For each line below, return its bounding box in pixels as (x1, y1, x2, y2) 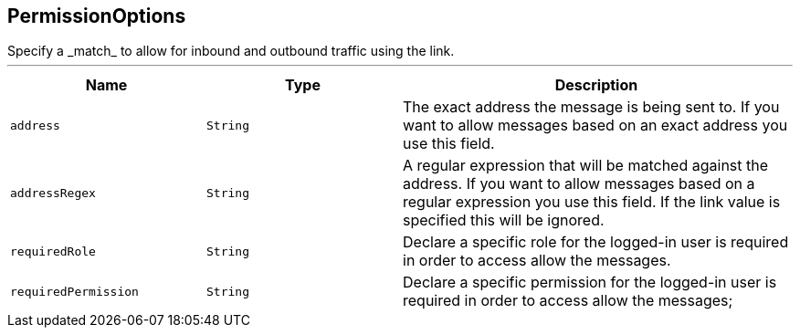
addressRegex (10, 185, 96, 200)
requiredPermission (10, 284, 139, 298)
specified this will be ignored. (403, 211, 605, 230)
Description (554, 76, 638, 95)
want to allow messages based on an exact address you (403, 116, 788, 135)
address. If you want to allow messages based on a (403, 174, 755, 194)
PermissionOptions (7, 5, 186, 27)
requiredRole (10, 244, 96, 258)
